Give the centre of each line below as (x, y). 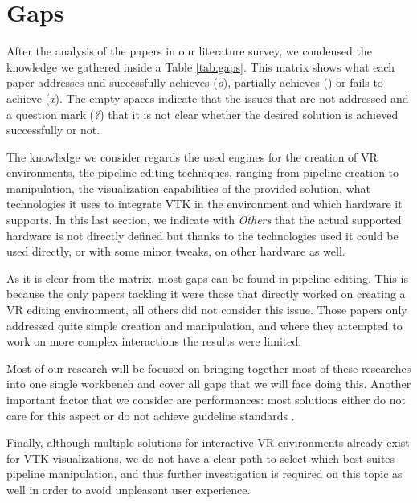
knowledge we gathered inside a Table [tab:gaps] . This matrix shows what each (201, 66)
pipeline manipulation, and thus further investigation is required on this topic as (204, 474)
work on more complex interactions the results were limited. (154, 341)
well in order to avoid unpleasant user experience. (129, 489)
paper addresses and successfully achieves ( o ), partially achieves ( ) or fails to (195, 82)
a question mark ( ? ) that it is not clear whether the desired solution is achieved (202, 114)
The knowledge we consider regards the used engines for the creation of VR (192, 156)
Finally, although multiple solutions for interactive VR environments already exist (208, 442)
